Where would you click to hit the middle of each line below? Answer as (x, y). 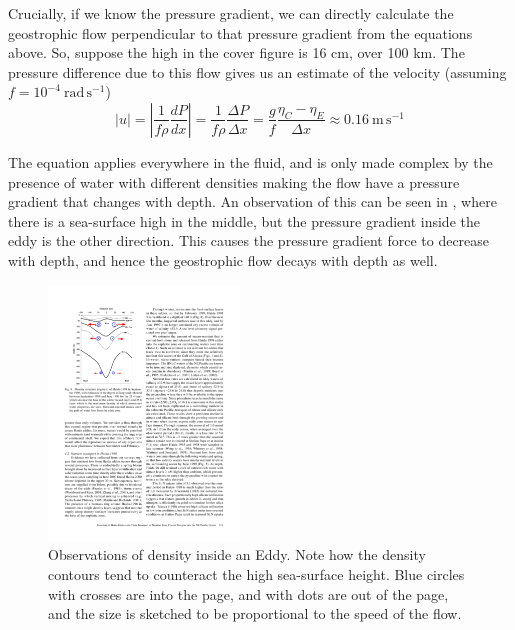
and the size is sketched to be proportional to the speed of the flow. (255, 613)
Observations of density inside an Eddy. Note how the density (237, 554)
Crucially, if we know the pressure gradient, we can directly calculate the (231, 13)
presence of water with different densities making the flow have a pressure (234, 181)
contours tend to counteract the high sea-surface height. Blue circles (256, 574)
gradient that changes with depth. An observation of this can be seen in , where (252, 201)
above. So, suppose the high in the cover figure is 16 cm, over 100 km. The (236, 52)
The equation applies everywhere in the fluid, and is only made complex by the (250, 161)
